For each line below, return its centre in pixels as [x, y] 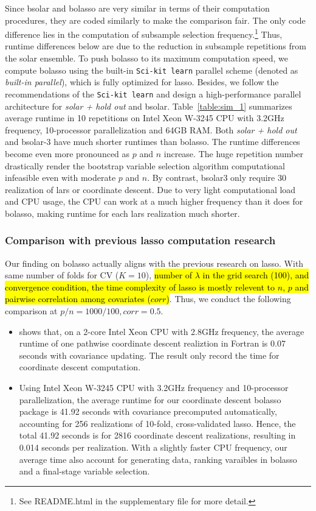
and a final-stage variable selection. [84, 471]
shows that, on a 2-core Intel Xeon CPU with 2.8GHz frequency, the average [162, 331]
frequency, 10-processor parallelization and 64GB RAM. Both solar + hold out [151, 129]
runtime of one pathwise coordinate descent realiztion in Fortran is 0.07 [152, 343]
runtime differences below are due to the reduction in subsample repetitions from [156, 46]
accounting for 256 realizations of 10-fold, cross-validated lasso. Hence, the [157, 423]
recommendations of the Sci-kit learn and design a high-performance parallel [153, 93]
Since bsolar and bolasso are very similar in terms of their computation [137, 8]
